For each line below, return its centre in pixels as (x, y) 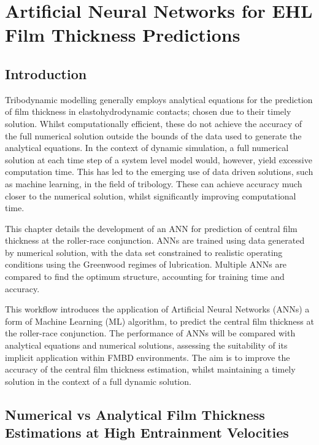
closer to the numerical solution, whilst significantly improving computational (151, 195)
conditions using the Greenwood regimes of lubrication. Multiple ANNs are (146, 264)
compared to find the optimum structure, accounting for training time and (145, 277)
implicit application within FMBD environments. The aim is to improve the (148, 357)
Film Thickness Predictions (123, 35)
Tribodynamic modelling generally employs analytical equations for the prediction (159, 99)
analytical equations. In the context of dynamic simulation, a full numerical (147, 148)
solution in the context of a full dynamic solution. (98, 381)
